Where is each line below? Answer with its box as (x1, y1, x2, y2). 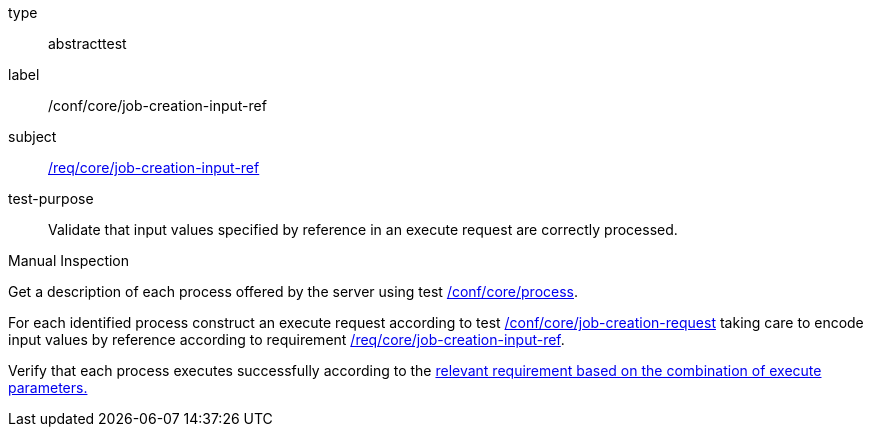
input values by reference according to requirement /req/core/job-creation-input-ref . (8, 331, 565, 348)
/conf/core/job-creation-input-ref (48, 97, 267, 114)
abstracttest (48, 35, 127, 52)
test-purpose (8, 190, 94, 207)
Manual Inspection (8, 252, 130, 269)
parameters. (8, 379, 88, 396)
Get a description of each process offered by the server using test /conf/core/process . (8, 283, 579, 300)
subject (8, 128, 57, 145)
